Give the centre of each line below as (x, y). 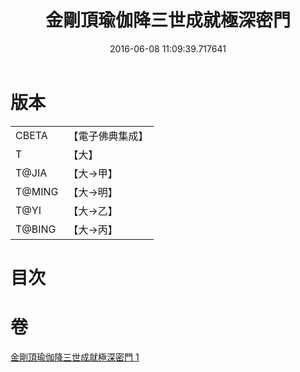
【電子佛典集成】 (108, 136)
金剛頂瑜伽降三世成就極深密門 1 (75, 357)
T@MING (37, 191)
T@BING (36, 229)
